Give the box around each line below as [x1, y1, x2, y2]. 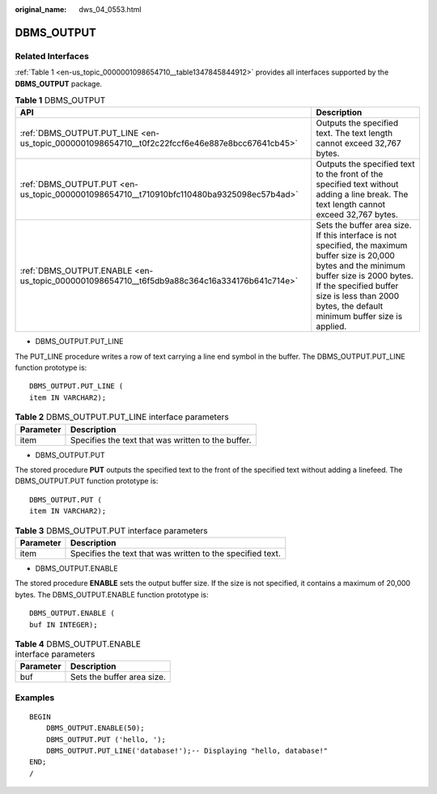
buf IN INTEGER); [29, 620, 98, 629]
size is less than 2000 [316, 291, 400, 302]
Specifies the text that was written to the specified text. [70, 547, 281, 558]
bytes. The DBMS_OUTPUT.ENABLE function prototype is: [15, 589, 209, 599]
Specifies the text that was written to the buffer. [70, 434, 252, 445]
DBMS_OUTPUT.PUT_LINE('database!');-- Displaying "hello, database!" [45, 746, 329, 756]
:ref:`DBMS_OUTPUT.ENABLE [19, 265, 133, 277]
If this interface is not [316, 230, 397, 241]
